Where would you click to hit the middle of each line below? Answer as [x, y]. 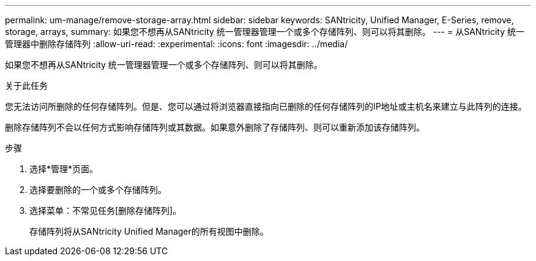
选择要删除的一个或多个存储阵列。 [98, 190]
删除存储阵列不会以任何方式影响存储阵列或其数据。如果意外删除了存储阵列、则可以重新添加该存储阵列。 [215, 127]
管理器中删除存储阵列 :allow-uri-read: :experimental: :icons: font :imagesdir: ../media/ [177, 44]
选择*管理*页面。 [64, 169]
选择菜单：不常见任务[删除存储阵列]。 [106, 210]
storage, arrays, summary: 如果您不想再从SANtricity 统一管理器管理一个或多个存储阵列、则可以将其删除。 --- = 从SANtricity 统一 [265, 32]
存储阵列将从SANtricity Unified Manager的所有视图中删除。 [149, 231]
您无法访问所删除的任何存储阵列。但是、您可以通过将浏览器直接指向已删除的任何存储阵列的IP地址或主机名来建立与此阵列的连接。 [266, 106]
